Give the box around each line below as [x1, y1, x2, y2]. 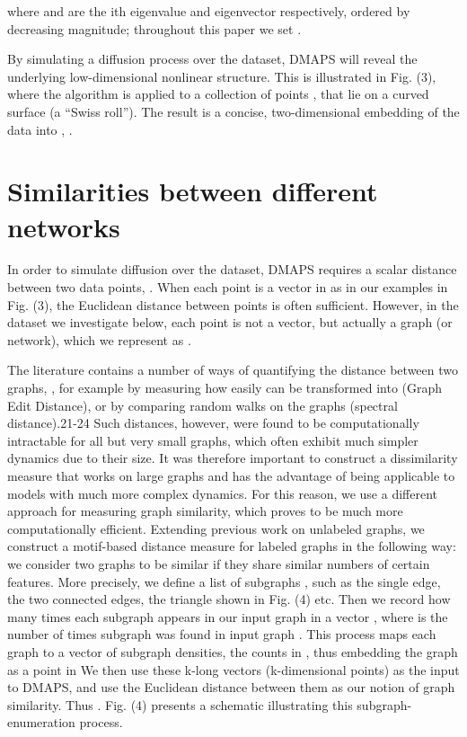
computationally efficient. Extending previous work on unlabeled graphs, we [7, 519, 425, 537]
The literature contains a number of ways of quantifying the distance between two [7, 360, 458, 379]
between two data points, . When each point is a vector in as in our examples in [7, 278, 448, 297]
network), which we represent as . [7, 330, 191, 349]
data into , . [7, 120, 73, 138]
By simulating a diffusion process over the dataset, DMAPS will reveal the [7, 49, 418, 68]
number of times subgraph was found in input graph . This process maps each [7, 625, 436, 644]
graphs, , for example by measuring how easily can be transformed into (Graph [7, 378, 443, 397]
